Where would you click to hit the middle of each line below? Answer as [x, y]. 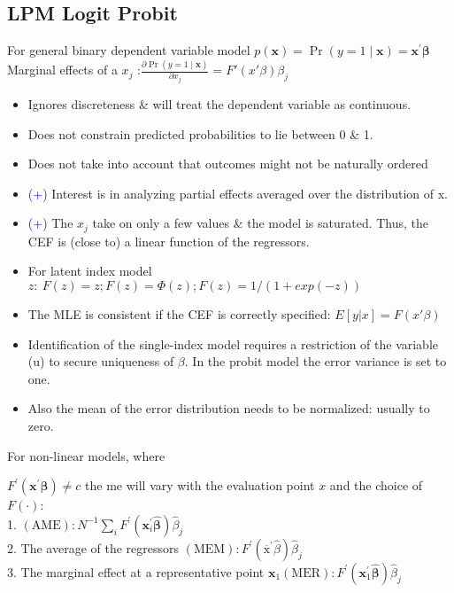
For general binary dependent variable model [129, 50]
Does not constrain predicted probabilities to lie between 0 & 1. [200, 133]
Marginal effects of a [62, 70]
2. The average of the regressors [93, 547]
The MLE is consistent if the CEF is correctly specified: [179, 314]
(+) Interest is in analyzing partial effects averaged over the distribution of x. [238, 193]
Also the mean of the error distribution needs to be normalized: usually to [229, 408]
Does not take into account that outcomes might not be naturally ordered [228, 164]
